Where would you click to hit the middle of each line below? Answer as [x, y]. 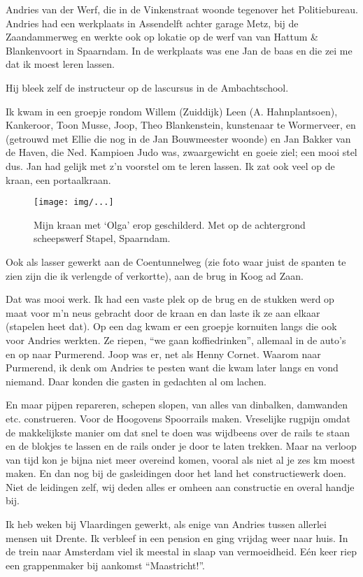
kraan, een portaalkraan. [58, 179]
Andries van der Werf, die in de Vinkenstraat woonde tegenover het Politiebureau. [182, 9]
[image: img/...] [74, 202]
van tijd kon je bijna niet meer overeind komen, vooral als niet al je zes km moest [181, 459]
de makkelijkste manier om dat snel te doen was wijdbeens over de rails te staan [178, 432]
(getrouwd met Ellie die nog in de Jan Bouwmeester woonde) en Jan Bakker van [178, 138]
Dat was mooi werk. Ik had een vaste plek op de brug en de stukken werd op [170, 299]
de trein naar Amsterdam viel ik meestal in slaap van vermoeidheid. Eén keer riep [181, 551]
